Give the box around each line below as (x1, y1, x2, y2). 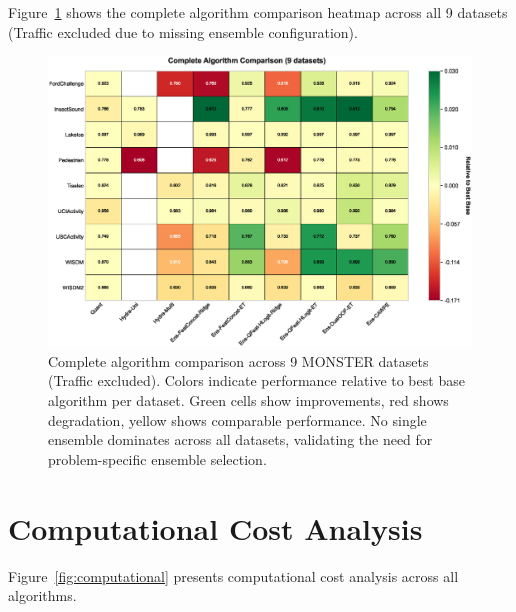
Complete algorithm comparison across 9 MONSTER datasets (48, 350, 429, 371)
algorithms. (8, 585, 77, 606)
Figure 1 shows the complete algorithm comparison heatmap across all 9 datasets (8, 2, 508, 22)
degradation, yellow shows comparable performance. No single (48, 409, 427, 430)
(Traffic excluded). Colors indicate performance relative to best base (48, 370, 465, 391)
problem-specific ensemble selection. (48, 448, 267, 469)
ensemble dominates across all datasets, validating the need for (48, 429, 433, 450)
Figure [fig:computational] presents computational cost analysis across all (8, 565, 459, 586)
